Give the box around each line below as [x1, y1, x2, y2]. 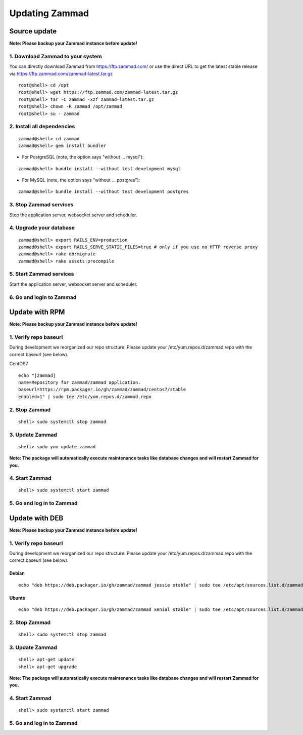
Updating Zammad [9, 8, 89, 19]
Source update [9, 27, 57, 35]
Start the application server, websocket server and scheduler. [9, 281, 138, 287]
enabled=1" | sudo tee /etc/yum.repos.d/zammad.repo [18, 394, 151, 400]
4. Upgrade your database [9, 224, 75, 231]
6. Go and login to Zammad [9, 294, 77, 301]
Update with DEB [9, 514, 64, 522]
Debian [9, 570, 25, 576]
